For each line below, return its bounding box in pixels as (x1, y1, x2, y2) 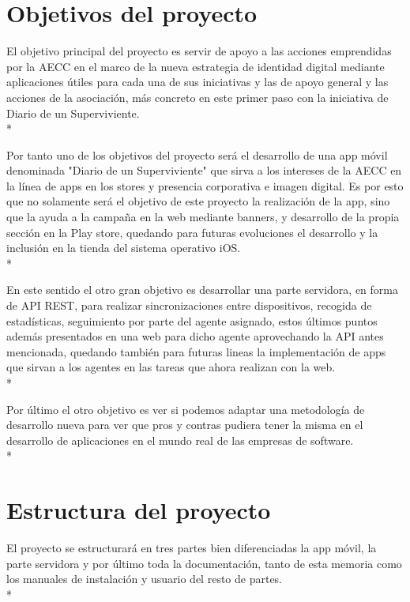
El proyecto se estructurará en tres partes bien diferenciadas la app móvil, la (6, 540, 377, 556)
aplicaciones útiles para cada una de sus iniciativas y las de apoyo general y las (6, 73, 389, 90)
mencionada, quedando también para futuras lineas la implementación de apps (6, 343, 386, 359)
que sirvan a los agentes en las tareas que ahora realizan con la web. (6, 359, 336, 375)
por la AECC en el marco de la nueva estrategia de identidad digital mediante (6, 58, 385, 74)
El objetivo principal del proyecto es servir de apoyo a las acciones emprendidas (6, 43, 392, 59)
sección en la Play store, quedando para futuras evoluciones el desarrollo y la (6, 224, 378, 240)
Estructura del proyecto (6, 494, 271, 526)
